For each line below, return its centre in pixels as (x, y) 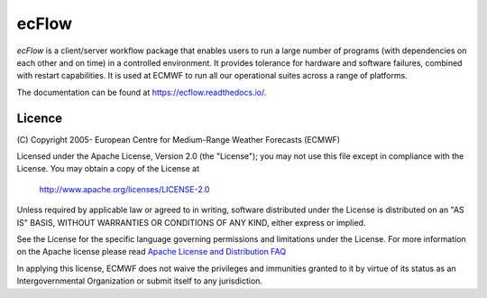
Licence (40, 118)
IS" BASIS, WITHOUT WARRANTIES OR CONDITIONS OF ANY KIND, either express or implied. (191, 222)
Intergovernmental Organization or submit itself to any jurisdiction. (140, 281)
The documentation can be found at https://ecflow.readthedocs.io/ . (142, 92)
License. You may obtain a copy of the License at (108, 169)
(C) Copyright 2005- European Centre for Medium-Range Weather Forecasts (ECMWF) (179, 139)
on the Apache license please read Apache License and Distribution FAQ (152, 252)
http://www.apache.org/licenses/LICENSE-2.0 (124, 189)
